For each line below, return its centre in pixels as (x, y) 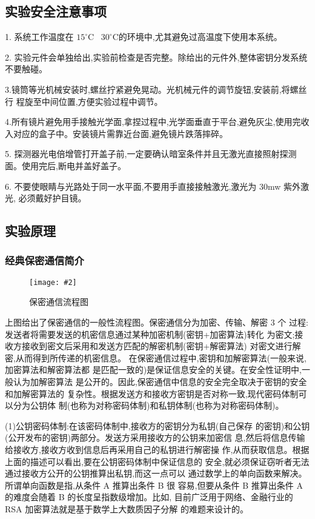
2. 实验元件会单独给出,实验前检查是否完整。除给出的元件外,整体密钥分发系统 (156, 57)
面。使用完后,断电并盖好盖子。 (65, 165)
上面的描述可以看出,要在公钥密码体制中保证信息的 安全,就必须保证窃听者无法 (157, 461)
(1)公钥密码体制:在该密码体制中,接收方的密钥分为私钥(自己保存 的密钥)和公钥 (157, 425)
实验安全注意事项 (56, 11)
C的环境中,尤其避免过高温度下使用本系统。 (197, 37)
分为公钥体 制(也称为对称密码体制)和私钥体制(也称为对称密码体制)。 (148, 405)
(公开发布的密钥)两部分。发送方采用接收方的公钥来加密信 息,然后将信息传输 (155, 437)
